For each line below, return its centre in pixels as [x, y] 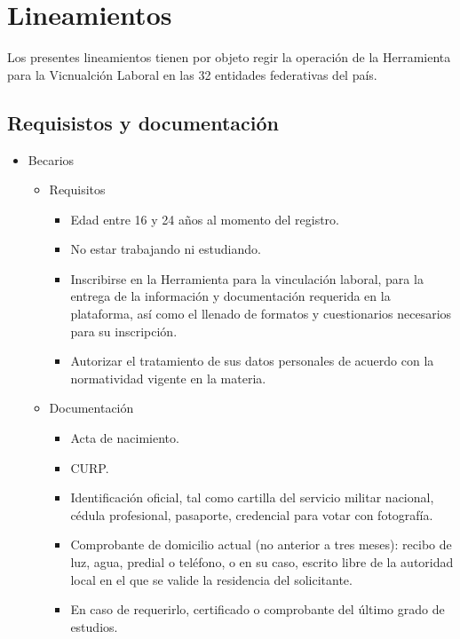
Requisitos [77, 189]
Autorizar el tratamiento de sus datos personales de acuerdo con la [252, 361]
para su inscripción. [124, 331]
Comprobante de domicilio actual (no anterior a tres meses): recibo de [261, 544]
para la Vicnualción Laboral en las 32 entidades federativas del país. [192, 74]
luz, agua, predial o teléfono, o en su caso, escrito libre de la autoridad [262, 562]
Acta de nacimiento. [125, 438]
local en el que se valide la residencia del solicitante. [211, 579]
